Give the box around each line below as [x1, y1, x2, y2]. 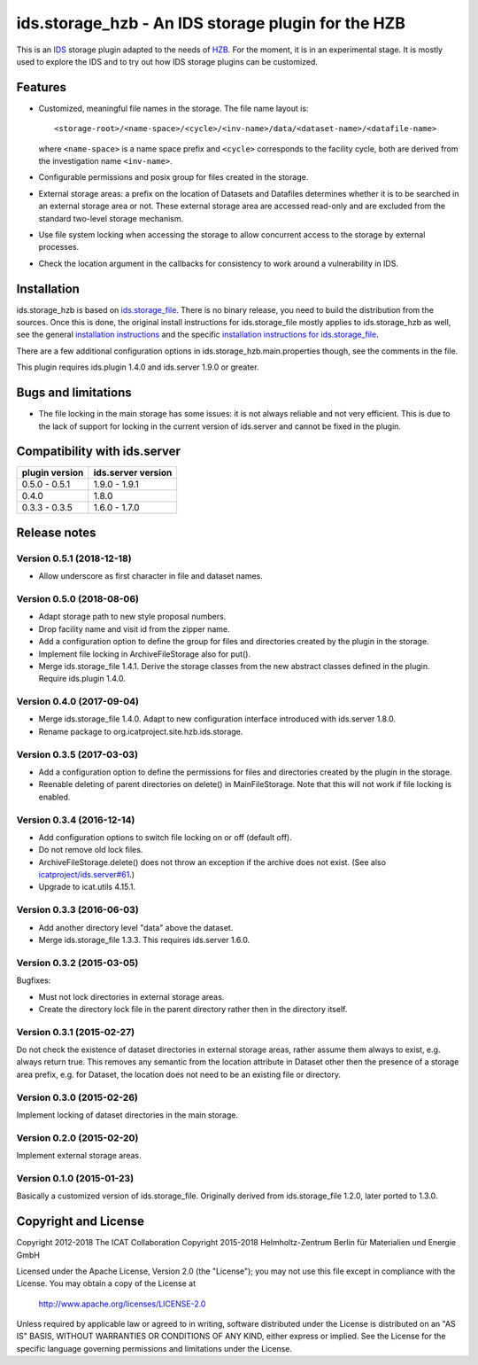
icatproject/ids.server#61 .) [38, 870, 135, 880]
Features [16, 80, 66, 95]
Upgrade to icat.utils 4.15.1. [38, 882, 136, 893]
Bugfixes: [16, 975, 51, 986]
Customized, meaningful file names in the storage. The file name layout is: [38, 103, 309, 113]
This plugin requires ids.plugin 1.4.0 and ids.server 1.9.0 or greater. [16, 362, 259, 372]
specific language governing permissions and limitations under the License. [16, 1343, 292, 1353]
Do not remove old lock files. [38, 845, 143, 855]
